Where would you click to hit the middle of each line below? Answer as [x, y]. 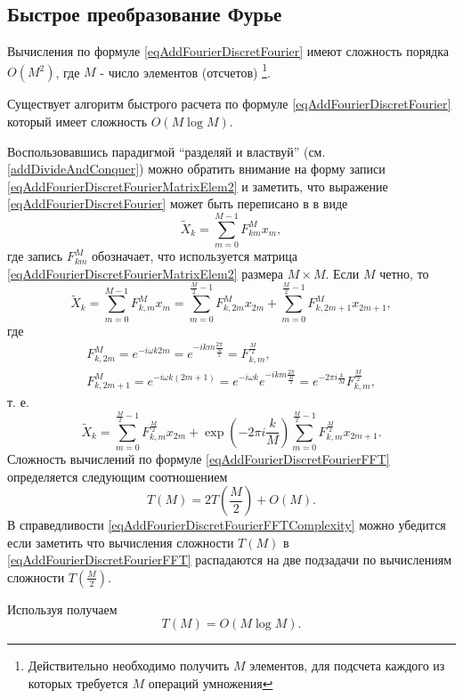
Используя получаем [62, 609]
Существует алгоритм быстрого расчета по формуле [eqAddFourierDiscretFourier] [229, 104]
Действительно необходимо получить [129, 666]
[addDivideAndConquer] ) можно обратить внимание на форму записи [196, 169]
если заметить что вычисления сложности [121, 542]
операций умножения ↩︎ [211, 683]
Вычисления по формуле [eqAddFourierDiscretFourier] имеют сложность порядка [228, 51]
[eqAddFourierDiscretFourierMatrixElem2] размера [146, 273]
